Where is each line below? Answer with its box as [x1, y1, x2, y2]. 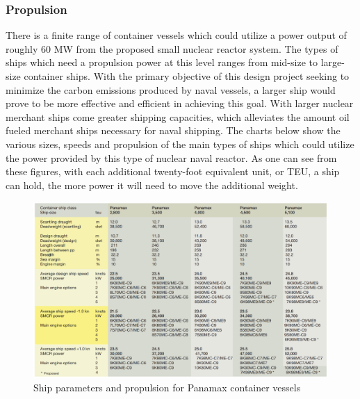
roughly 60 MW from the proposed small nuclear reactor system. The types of [6, 41, 338, 56]
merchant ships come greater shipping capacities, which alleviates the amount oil [6, 109, 350, 124]
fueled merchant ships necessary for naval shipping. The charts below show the [6, 123, 341, 138]
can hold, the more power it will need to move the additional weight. [6, 177, 298, 192]
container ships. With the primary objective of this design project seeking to [24, 69, 350, 83]
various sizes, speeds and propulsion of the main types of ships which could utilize [6, 136, 354, 151]
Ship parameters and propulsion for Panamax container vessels [33, 380, 301, 395]
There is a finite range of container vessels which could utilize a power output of [6, 28, 347, 42]
